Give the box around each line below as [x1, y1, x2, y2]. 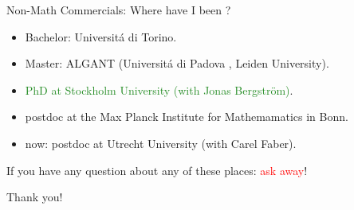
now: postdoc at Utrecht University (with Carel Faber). [25, 134, 297, 151]
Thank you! [6, 189, 63, 205]
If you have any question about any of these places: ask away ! [6, 161, 308, 178]
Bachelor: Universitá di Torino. [25, 28, 177, 45]
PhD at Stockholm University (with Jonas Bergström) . [25, 81, 293, 98]
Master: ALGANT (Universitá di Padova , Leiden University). [25, 55, 329, 72]
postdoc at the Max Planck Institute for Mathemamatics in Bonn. [25, 108, 348, 125]
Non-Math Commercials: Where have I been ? [6, 2, 231, 17]
